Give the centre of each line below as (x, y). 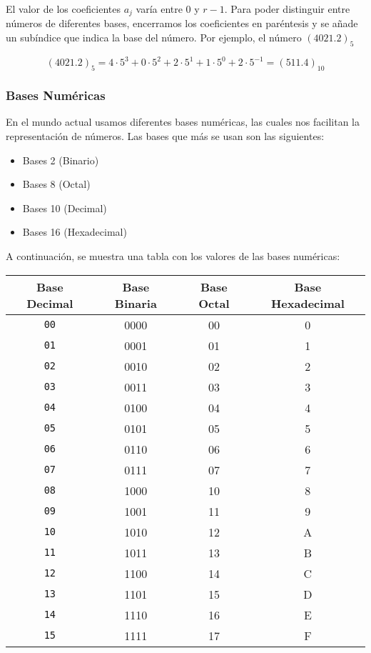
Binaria (136, 303)
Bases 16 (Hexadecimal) (75, 232)
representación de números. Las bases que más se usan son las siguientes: (165, 135)
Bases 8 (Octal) (56, 184)
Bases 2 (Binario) (61, 160)
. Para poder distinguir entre (287, 9)
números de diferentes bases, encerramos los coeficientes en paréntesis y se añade (182, 23)
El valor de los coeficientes (63, 9)
